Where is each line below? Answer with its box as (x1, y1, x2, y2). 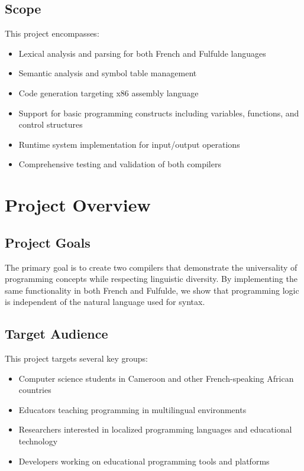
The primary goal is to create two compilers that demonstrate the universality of (5, 261, 297, 273)
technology (18, 435, 58, 447)
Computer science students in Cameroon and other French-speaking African (18, 372, 294, 384)
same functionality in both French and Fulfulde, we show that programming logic (5, 284, 299, 296)
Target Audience (5, 324, 108, 343)
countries (18, 384, 51, 396)
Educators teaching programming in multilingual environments (18, 403, 247, 415)
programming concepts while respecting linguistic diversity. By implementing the (5, 272, 297, 285)
